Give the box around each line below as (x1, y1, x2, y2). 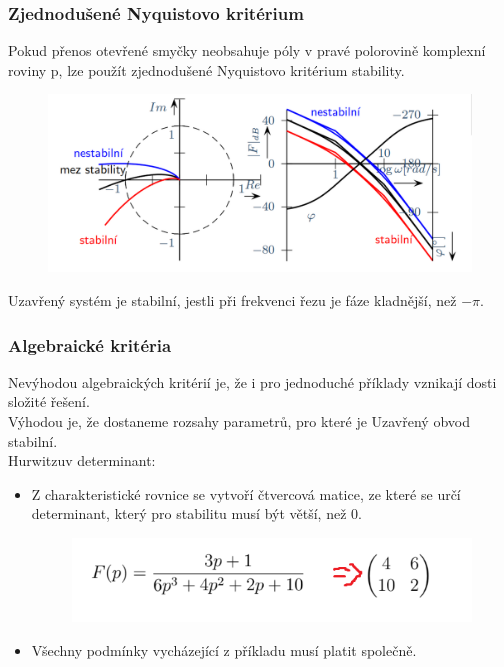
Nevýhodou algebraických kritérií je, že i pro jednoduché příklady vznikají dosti (8, 371, 497, 392)
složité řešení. (8, 391, 90, 412)
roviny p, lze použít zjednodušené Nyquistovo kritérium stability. (8, 59, 405, 80)
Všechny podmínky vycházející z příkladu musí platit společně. (31, 639, 417, 660)
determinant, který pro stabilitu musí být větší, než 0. (31, 503, 362, 524)
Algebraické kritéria (8, 332, 172, 357)
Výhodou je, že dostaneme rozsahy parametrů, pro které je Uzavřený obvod (8, 411, 470, 432)
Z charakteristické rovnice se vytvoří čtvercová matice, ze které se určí (31, 483, 461, 504)
